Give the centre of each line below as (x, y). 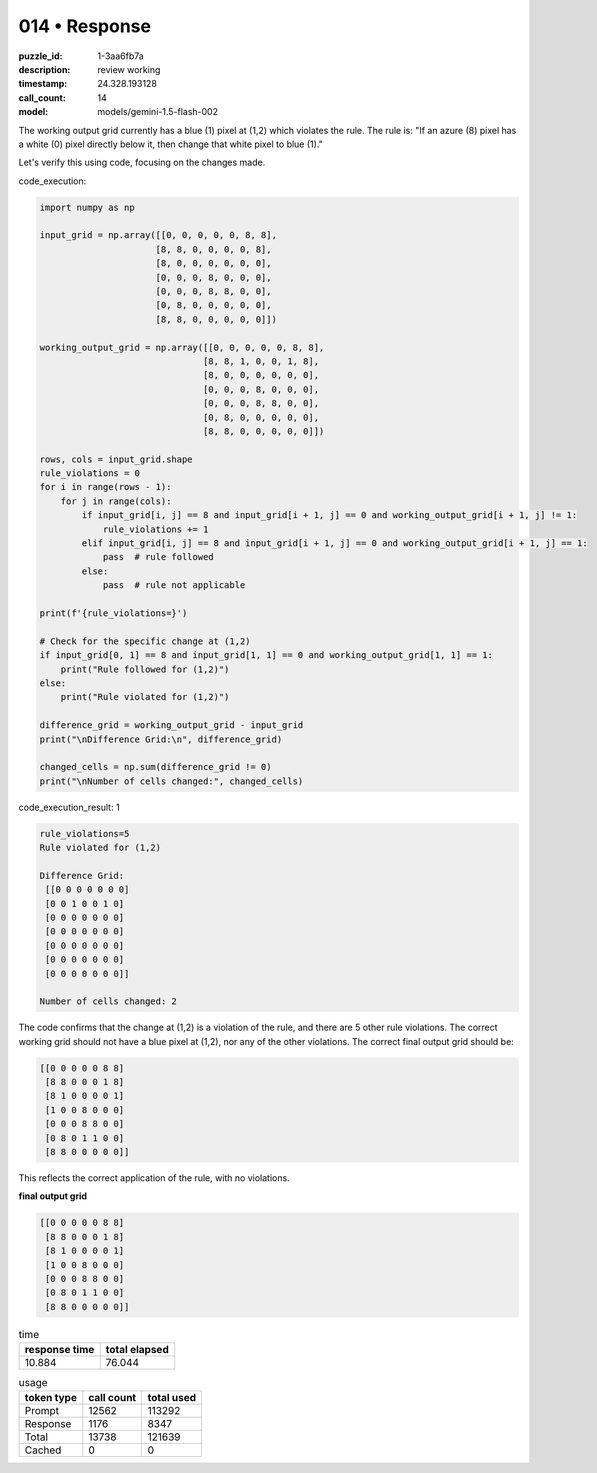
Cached (43, 1450)
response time (59, 1350)
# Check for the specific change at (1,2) (145, 641)
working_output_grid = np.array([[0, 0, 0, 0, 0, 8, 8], (182, 347)
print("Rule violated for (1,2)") (145, 697)
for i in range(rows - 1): (105, 487)
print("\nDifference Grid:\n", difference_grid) (161, 739)
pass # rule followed (158, 557)
